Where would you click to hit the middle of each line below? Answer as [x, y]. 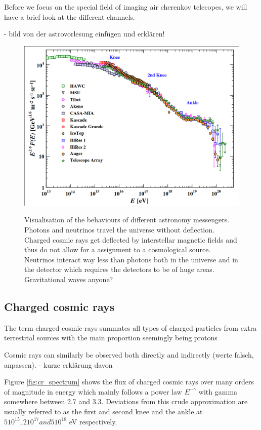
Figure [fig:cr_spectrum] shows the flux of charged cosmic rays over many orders [129, 382]
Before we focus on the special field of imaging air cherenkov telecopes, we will [126, 7]
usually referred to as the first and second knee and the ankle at [103, 411]
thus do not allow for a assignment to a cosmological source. [118, 249]
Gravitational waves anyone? [69, 279]
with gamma [218, 391]
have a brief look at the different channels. [70, 16]
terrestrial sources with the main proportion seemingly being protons [111, 338]
